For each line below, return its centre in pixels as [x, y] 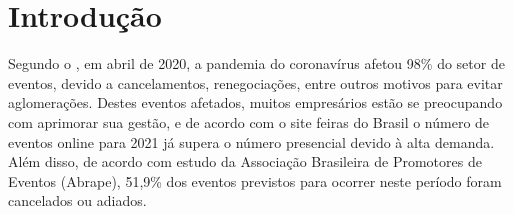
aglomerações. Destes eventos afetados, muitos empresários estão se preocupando [255, 102]
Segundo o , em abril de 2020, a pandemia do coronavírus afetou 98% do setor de [256, 63]
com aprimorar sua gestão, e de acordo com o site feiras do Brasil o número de [249, 121]
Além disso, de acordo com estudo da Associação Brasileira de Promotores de [245, 161]
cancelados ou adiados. [77, 200]
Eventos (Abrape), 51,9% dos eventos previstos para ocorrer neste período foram [255, 180]
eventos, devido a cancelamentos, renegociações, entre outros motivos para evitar [255, 82]
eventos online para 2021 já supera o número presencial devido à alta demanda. [251, 141]
